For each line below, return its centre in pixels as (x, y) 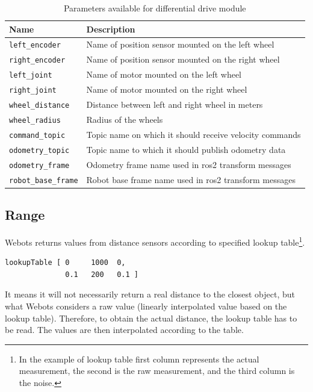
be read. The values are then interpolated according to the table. (124, 330)
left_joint (31, 76)
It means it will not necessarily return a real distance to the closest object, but (150, 294)
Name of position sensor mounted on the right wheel (183, 59)
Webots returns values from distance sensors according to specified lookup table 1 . (155, 241)
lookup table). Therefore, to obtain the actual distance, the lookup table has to (151, 318)
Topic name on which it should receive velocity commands (194, 134)
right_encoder (37, 61)
